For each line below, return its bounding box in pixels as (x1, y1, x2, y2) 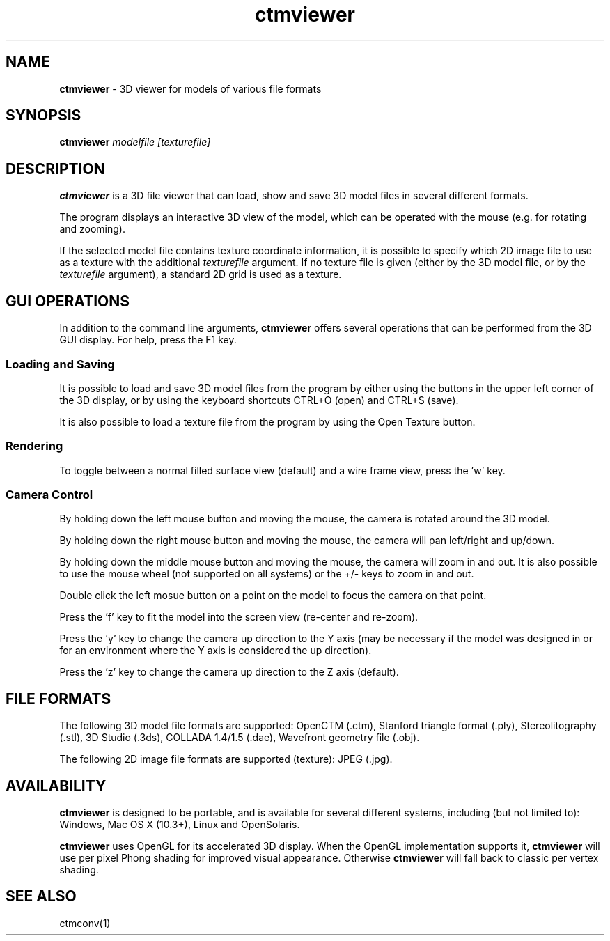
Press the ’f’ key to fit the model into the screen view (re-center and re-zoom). (59, 611, 419, 623)
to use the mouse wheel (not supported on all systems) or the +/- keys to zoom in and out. (59, 568, 474, 580)
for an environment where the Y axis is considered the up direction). (59, 644, 372, 657)
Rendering (6, 439, 63, 453)
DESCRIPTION (6, 160, 105, 178)
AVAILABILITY (6, 777, 107, 795)
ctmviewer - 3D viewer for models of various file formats (59, 82, 322, 95)
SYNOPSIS (6, 107, 81, 125)
